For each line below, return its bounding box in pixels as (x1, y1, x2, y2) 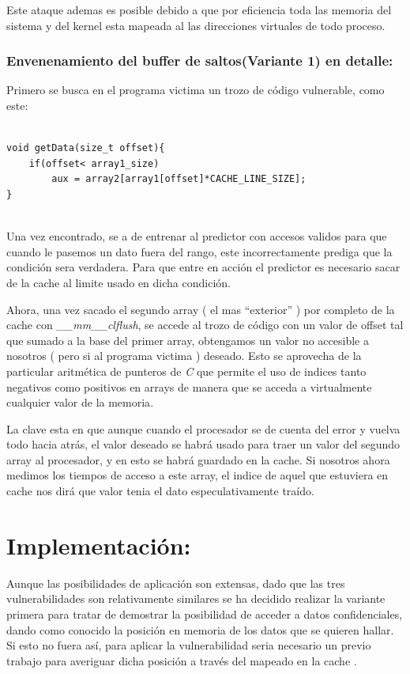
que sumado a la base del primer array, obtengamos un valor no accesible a (6, 331, 369, 348)
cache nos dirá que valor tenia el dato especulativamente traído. (6, 483, 314, 499)
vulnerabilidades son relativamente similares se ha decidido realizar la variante (6, 590, 386, 607)
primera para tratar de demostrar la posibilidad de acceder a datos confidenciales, (6, 605, 403, 622)
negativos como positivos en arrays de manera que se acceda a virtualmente (6, 378, 372, 395)
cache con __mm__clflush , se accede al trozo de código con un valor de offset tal (6, 316, 404, 333)
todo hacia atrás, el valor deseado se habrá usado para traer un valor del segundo (6, 436, 401, 452)
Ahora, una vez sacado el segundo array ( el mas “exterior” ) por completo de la (6, 301, 395, 317)
